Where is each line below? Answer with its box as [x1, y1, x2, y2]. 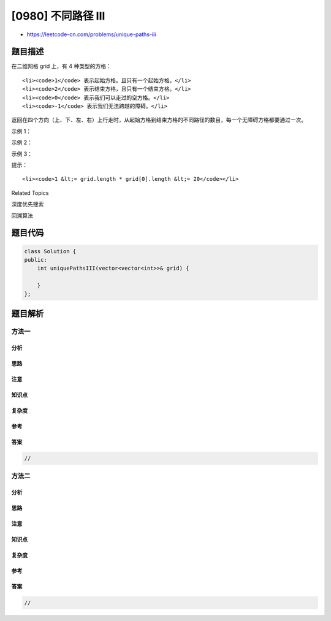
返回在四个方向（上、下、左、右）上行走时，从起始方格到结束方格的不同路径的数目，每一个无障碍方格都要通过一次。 [11, 116, 306, 124]
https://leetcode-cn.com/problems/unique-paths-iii [26, 31, 156, 38]
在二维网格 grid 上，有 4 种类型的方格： [11, 63, 112, 70]
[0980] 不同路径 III [11, 9, 105, 23]
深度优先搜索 [11, 200, 44, 208]
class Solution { [24, 248, 77, 254]
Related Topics [11, 189, 49, 196]
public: [24, 256, 47, 263]
